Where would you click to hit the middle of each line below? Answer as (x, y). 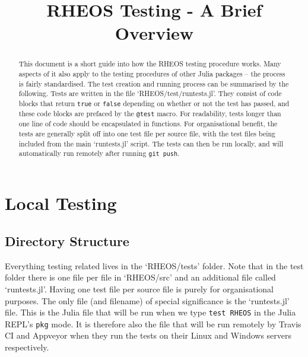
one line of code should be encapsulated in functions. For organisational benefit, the (148, 124)
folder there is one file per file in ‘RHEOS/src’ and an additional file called (140, 277)
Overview (154, 33)
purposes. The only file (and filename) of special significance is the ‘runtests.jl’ (147, 300)
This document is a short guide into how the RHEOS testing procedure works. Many (150, 64)
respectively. (27, 347)
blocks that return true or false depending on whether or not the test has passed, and (154, 103)
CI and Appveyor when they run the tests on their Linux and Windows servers (148, 335)
